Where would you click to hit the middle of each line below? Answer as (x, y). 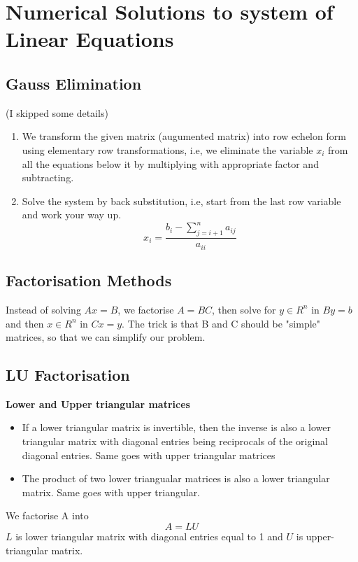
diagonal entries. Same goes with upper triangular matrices (149, 455)
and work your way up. (72, 215)
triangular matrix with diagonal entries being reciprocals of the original (175, 441)
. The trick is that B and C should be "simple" (221, 323)
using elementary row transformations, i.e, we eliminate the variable (167, 149)
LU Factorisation (68, 375)
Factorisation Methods (89, 280)
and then (25, 323)
